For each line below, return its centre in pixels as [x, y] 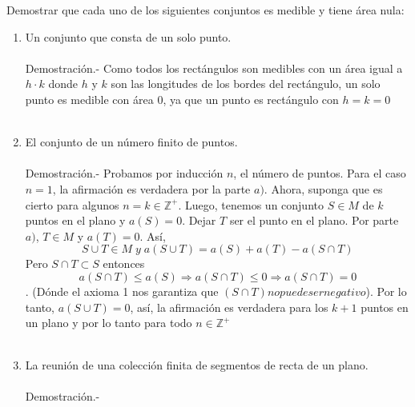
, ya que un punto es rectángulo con [251, 99]
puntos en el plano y [75, 220]
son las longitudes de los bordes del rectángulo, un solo [246, 84]
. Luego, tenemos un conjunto [251, 204]
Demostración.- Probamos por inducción [124, 173]
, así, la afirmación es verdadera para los [229, 307]
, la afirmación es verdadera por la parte [151, 188]
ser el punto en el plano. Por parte [314, 220]
